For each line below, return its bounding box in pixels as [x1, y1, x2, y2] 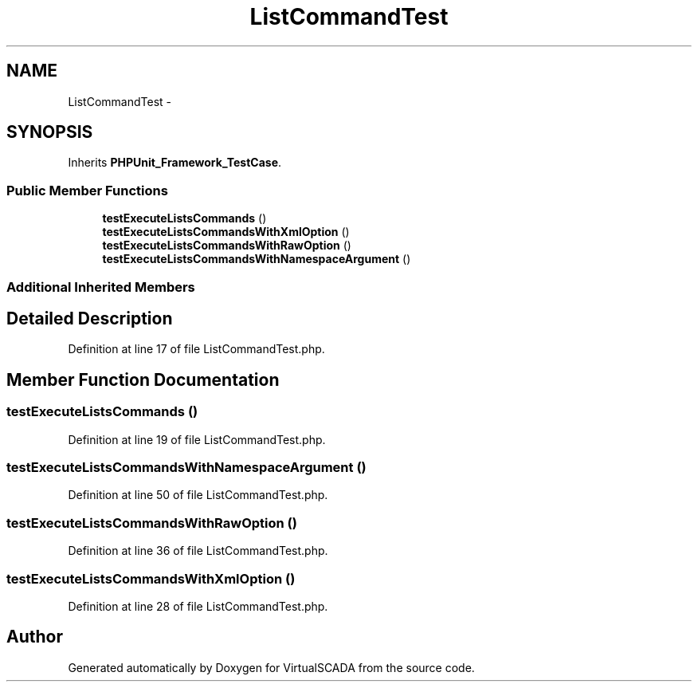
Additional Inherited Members [6, 278, 195, 295]
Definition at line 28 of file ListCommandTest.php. [68, 599, 328, 613]
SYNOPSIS [6, 122, 93, 143]
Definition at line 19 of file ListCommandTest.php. [68, 432, 326, 446]
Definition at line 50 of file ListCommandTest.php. [68, 488, 328, 502]
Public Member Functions [6, 182, 168, 199]
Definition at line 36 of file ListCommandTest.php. [68, 544, 328, 558]
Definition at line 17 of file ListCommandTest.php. [68, 342, 325, 356]
